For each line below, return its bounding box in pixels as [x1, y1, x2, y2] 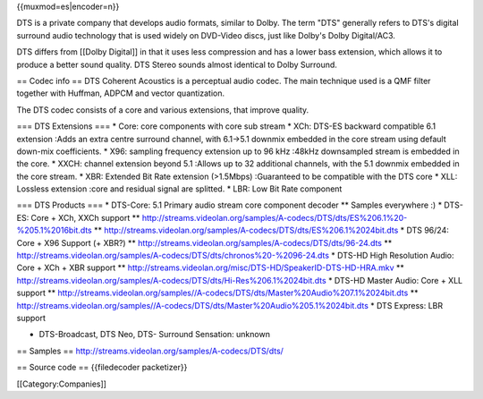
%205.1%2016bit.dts [16, 225, 93, 236]
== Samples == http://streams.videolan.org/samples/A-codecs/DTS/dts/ [16, 345, 284, 356]
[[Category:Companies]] [16, 378, 107, 389]
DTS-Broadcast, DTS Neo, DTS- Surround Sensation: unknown [38, 329, 270, 340]
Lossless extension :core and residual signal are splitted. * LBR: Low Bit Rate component [16, 183, 343, 194]
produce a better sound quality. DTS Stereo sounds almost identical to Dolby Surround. [16, 59, 337, 70]
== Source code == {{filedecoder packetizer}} [16, 362, 188, 373]
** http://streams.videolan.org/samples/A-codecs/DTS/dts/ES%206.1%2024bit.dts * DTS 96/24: [94, 225, 449, 236]
